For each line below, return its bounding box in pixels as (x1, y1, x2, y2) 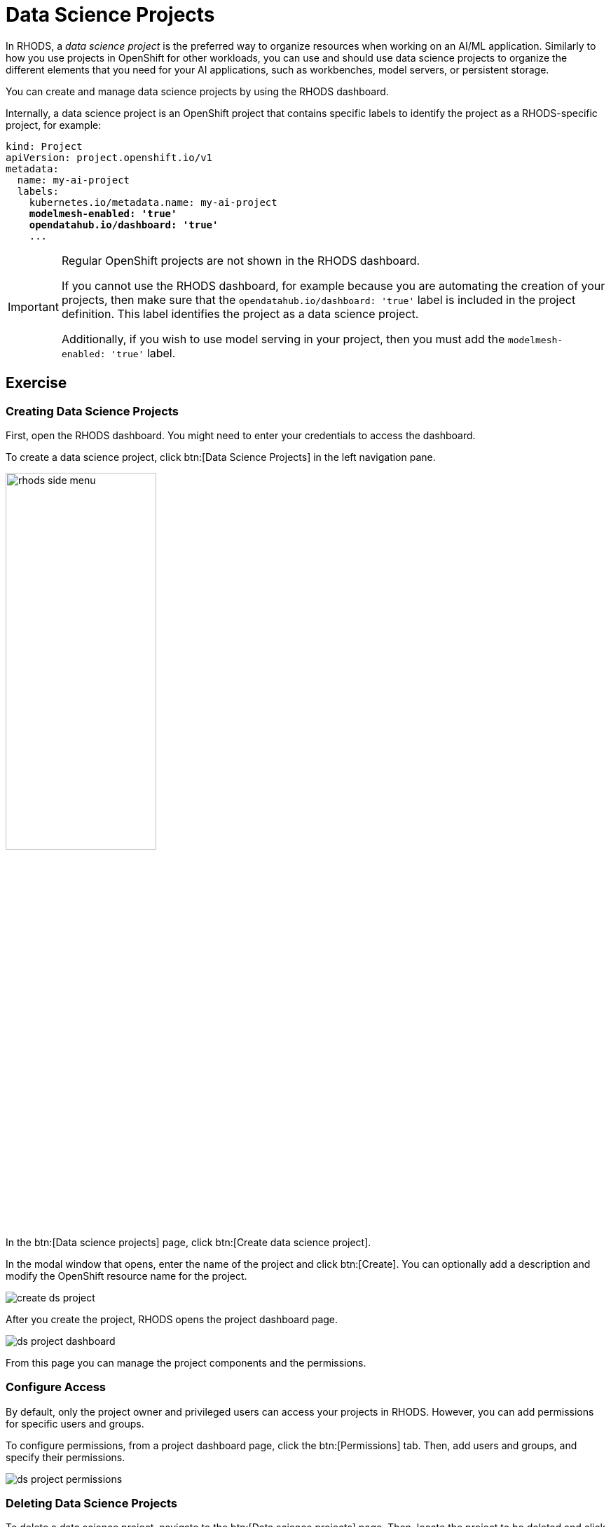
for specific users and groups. (6, 1417, 144, 1430)
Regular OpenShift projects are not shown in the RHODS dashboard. (61, 253, 420, 268)
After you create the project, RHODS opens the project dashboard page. (6, 1313, 338, 1325)
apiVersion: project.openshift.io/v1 (6, 151, 213, 163)
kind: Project (6, 140, 83, 152)
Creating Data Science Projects (6, 403, 179, 418)
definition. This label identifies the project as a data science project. (61, 306, 419, 321)
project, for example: (6, 118, 102, 131)
